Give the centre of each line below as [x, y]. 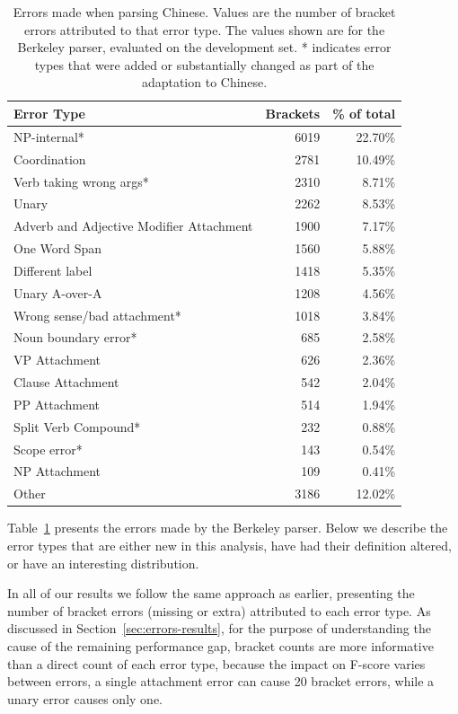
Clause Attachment [66, 382]
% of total [364, 113]
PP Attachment [57, 404]
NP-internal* [49, 136]
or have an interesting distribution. [103, 563]
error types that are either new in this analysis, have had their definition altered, [229, 545]
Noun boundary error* [75, 337]
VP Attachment [57, 360]
